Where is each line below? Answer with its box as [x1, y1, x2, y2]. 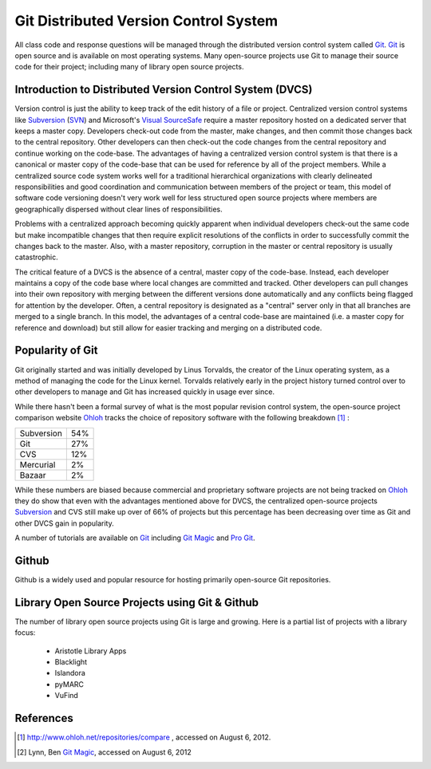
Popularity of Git [14, 344, 98, 357]
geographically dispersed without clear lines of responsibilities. [14, 204, 223, 214]
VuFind [54, 691, 79, 700]
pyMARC [54, 679, 84, 689]
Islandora [54, 668, 85, 678]
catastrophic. [14, 252, 59, 262]
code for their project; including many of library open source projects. [14, 62, 244, 72]
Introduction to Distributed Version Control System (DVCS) [14, 83, 313, 97]
